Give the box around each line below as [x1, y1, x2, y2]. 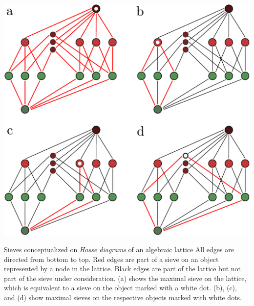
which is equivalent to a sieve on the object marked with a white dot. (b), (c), [4, 282, 237, 293]
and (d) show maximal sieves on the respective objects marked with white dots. [4, 292, 242, 303]
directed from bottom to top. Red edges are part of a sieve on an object [4, 254, 219, 264]
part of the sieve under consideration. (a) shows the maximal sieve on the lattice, [4, 273, 247, 283]
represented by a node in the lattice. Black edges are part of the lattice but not [4, 263, 241, 274]
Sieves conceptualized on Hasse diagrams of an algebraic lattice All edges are [4, 244, 234, 255]
